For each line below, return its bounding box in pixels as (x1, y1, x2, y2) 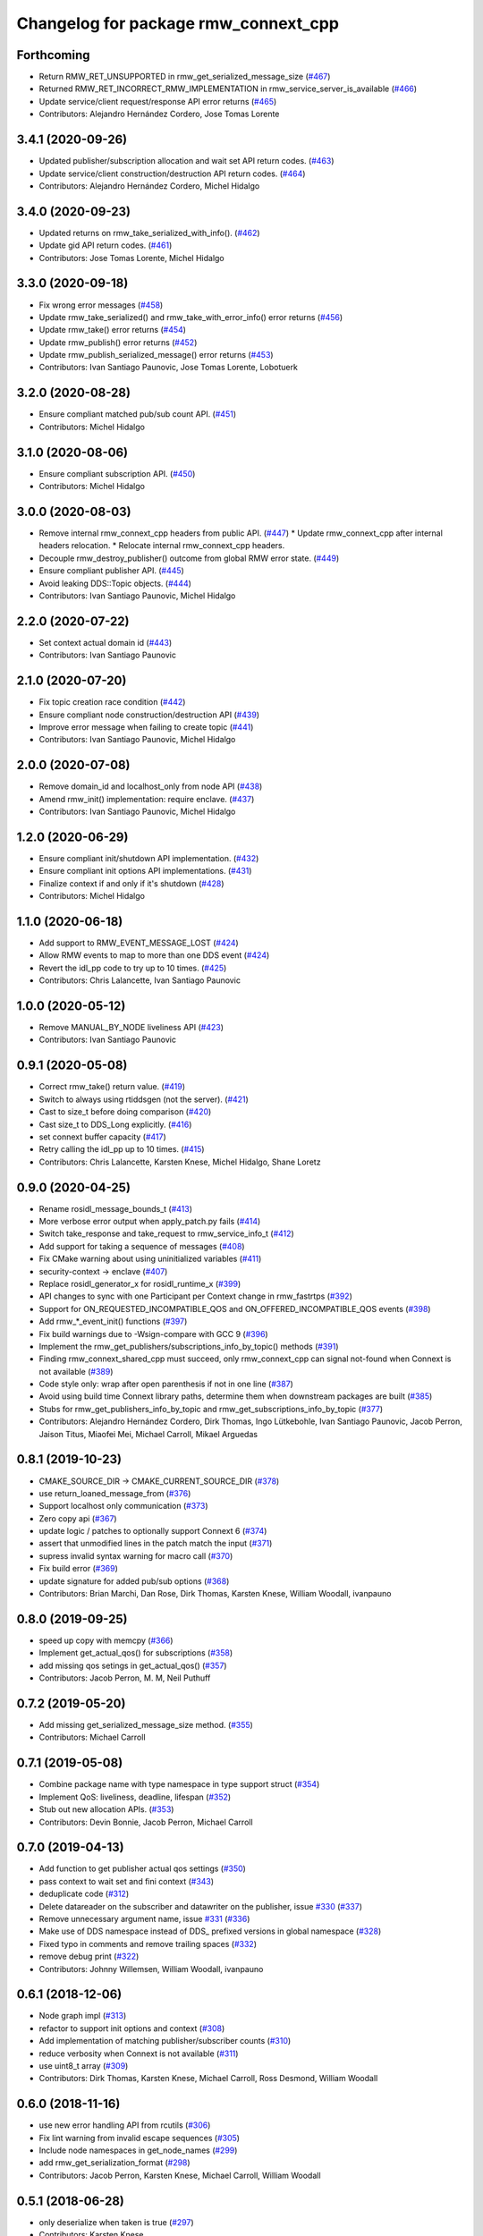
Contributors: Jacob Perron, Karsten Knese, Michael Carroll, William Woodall (38, 2170, 321, 2181)
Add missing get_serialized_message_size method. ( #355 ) (38, 1720, 254, 1731)
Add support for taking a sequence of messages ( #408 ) (38, 1241, 245, 1251)
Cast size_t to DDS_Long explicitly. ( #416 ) (38, 1119, 192, 1130)
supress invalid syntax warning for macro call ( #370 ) (38, 1550, 233, 1561)
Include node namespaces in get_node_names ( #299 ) (38, 2145, 238, 2156)
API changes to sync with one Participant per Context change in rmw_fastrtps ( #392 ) (38, 1291, 353, 1301)
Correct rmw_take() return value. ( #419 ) (38, 1081, 186, 1092)
